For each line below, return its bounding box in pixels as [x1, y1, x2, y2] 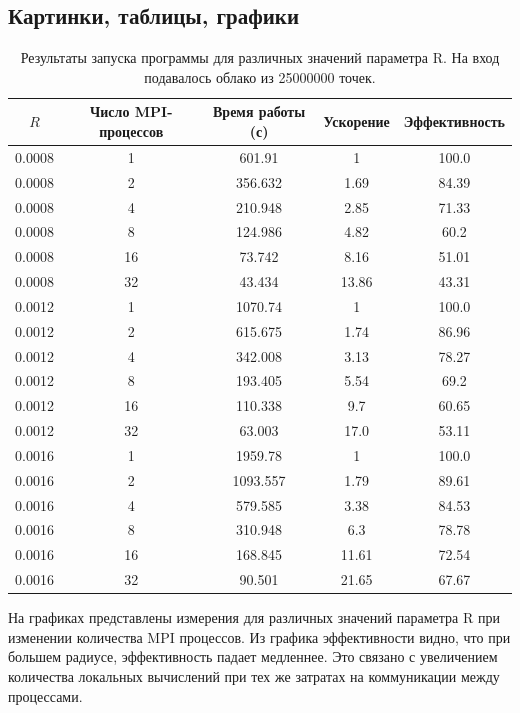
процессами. [8, 685, 83, 706]
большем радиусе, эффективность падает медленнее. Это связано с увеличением [8, 646, 498, 667]
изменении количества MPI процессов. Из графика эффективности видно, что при [8, 626, 511, 647]
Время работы [213, 101, 306, 122]
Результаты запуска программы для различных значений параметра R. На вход [20, 47, 500, 68]
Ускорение [323, 111, 390, 132]
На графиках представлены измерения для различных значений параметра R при [8, 607, 500, 628]
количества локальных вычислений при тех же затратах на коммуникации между [8, 666, 500, 687]
